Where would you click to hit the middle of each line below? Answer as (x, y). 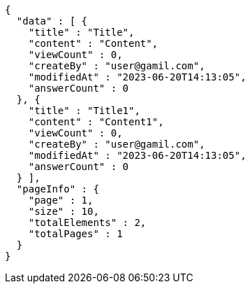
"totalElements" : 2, (87, 223)
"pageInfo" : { (58, 189)
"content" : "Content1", (96, 122)
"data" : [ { (52, 21)
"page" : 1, (61, 200)
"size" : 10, (64, 211)
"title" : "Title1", (84, 111)
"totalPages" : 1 (75, 234)
